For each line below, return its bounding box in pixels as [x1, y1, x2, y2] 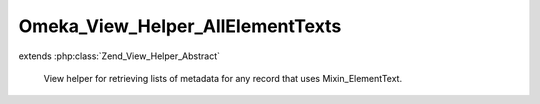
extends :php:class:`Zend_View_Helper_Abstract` [18, 50, 220, 62]
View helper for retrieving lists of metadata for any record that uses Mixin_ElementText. [43, 72, 403, 84]
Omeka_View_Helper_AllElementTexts [18, 15, 342, 37]
